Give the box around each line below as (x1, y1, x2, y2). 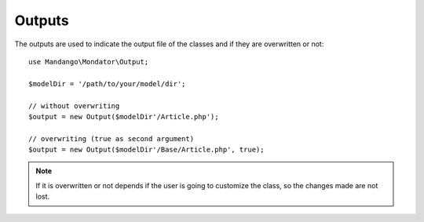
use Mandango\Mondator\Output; (28, 57, 149, 66)
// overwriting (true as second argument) (28, 134, 195, 143)
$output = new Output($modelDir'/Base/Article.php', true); (28, 145, 265, 155)
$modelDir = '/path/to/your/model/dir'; (28, 79, 186, 88)
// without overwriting (28, 101, 120, 110)
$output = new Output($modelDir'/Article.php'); (28, 112, 219, 121)
